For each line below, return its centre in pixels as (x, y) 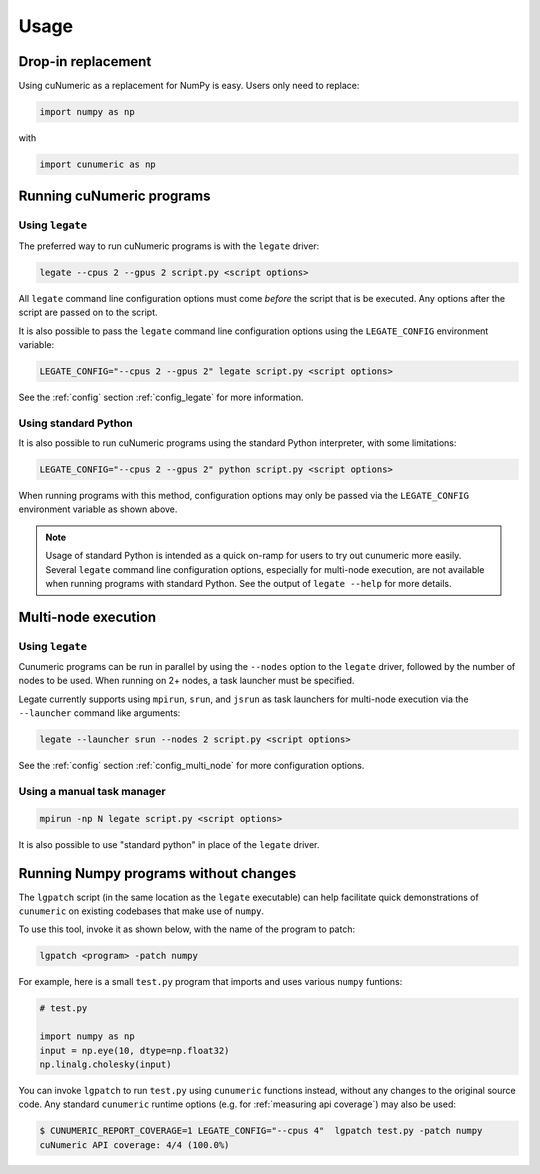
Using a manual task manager (92, 791)
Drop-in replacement (85, 61)
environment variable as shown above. (98, 509)
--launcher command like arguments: (99, 713)
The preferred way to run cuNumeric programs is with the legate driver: (169, 246)
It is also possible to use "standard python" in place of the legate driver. (169, 844)
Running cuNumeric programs (114, 196)
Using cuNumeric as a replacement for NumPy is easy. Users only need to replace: (189, 86)
